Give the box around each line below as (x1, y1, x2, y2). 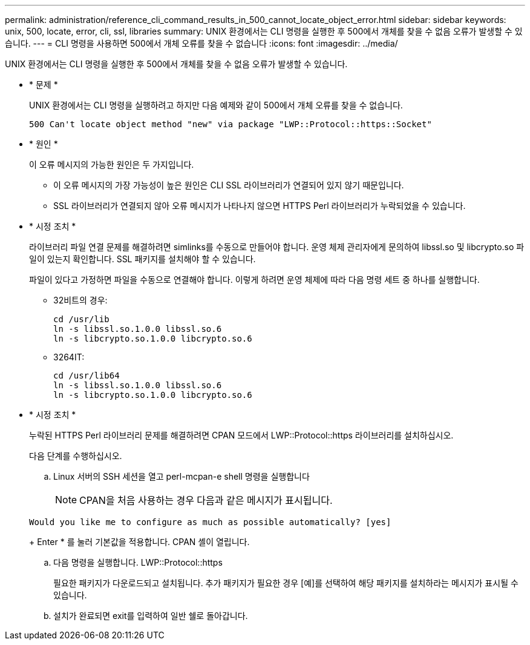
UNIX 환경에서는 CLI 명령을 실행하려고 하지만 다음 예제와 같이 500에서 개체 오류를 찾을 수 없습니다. (29, 100, 403, 110)
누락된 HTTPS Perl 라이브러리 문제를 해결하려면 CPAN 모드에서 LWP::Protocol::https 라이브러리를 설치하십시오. (29, 430, 454, 440)
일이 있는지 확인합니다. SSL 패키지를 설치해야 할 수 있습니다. (29, 254, 256, 264)
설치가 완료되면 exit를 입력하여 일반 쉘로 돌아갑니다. (53, 610, 248, 621)
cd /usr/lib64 (53, 371, 120, 380)
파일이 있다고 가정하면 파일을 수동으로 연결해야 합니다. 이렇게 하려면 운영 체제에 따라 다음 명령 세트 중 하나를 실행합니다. (29, 274, 480, 285)
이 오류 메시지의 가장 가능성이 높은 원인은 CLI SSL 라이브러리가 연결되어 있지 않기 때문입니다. (53, 180, 404, 190)
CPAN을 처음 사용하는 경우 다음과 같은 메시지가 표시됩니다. (79, 494, 333, 506)
